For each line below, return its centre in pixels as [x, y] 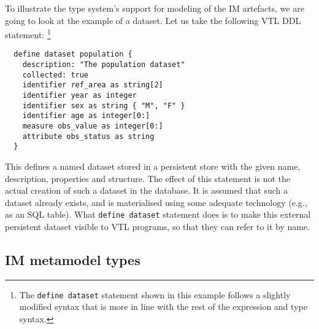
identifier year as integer [79, 96]
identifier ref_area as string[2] [93, 85]
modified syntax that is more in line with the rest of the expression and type [163, 307]
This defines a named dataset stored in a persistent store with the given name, [153, 166]
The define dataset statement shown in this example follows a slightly [155, 294]
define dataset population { [73, 54]
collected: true [56, 75]
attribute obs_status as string [88, 136]
